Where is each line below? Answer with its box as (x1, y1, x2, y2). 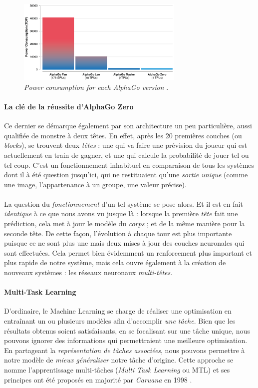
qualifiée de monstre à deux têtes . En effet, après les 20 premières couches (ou (4, 130, 242, 140)
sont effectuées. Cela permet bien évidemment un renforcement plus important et (4, 247, 252, 258)
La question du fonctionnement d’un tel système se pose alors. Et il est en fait (4, 198, 243, 209)
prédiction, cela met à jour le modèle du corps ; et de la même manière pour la (4, 218, 245, 229)
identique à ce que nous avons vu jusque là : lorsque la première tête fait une (4, 208, 238, 219)
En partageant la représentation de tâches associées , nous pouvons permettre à (4, 345, 245, 355)
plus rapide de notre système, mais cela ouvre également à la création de (4, 257, 226, 268)
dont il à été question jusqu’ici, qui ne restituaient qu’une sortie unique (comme (4, 169, 248, 180)
